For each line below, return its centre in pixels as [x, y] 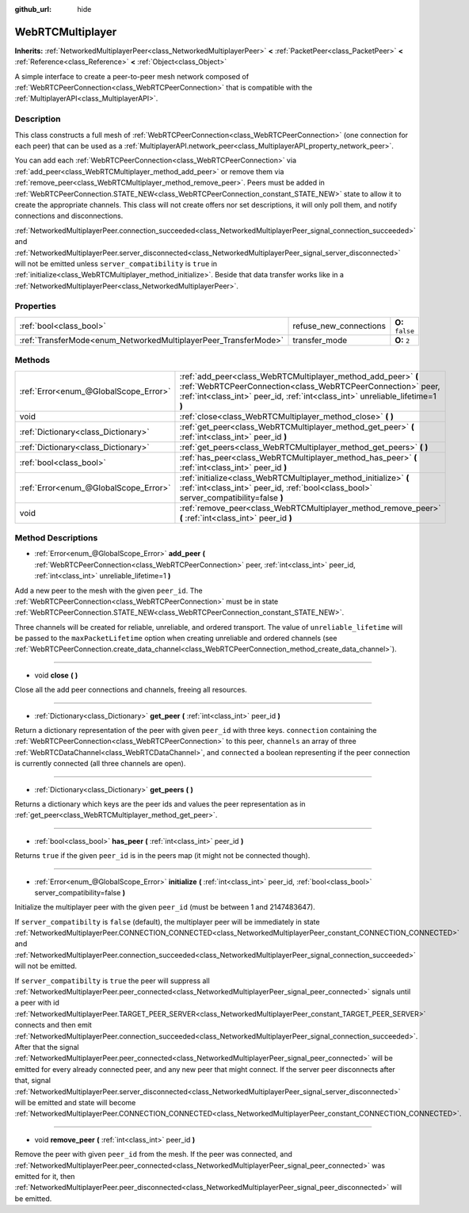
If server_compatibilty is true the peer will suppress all [112, 980]
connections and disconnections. [69, 216]
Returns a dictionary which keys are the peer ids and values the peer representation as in [160, 803]
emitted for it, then [45, 1176]
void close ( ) [56, 675]
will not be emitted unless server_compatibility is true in [116, 263]
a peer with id [37, 1003]
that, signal [33, 1081]
